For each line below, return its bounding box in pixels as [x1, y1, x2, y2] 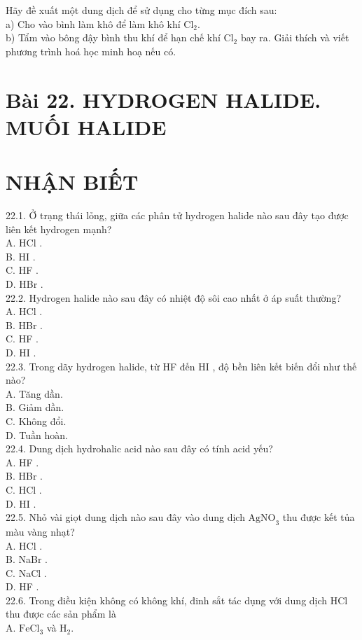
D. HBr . [6, 277, 43, 291]
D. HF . [6, 579, 39, 594]
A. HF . [6, 454, 39, 469]
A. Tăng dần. [6, 386, 63, 401]
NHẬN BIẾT [6, 167, 139, 196]
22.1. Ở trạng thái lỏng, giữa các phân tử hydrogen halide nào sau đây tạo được [6, 208, 349, 223]
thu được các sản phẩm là [6, 606, 116, 621]
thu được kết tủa [282, 510, 355, 524]
